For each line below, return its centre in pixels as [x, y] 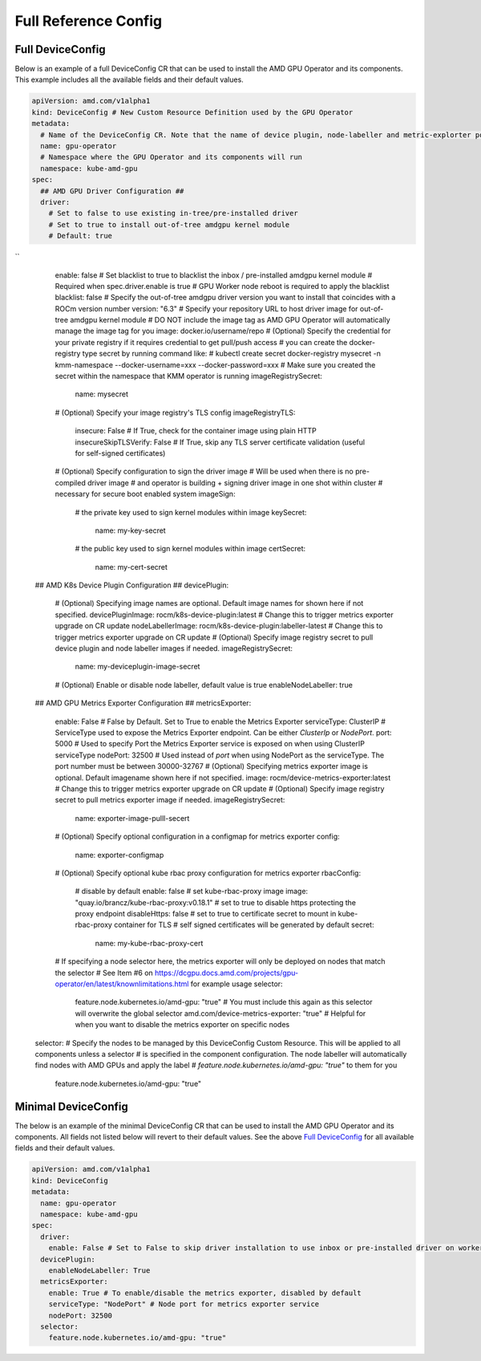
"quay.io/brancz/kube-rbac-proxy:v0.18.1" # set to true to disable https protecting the [216, 902]
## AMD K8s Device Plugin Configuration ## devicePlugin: [132, 585]
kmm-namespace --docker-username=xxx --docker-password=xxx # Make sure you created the [215, 364]
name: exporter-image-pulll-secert [132, 818]
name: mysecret [101, 394]
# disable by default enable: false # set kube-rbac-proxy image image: [192, 892]
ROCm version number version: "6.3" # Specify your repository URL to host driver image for [206, 308]
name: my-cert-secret [131, 567]
